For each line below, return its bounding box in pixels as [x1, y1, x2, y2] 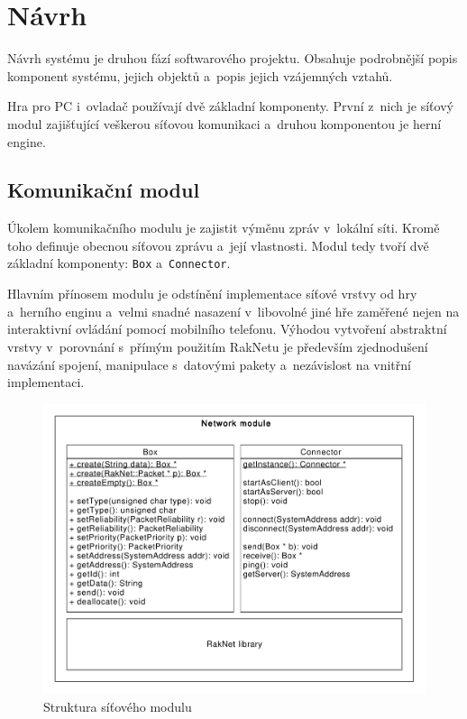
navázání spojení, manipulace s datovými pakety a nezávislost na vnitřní [7, 355, 411, 373]
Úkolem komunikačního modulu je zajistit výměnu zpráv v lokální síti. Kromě [7, 218, 440, 237]
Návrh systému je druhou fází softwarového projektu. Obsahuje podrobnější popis [7, 49, 458, 68]
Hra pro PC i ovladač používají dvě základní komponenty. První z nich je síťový [7, 97, 453, 115]
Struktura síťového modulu [43, 696, 192, 715]
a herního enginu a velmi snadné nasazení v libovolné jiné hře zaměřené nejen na [7, 301, 460, 320]
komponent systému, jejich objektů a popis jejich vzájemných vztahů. [7, 66, 393, 85]
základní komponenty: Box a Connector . [7, 253, 231, 272]
